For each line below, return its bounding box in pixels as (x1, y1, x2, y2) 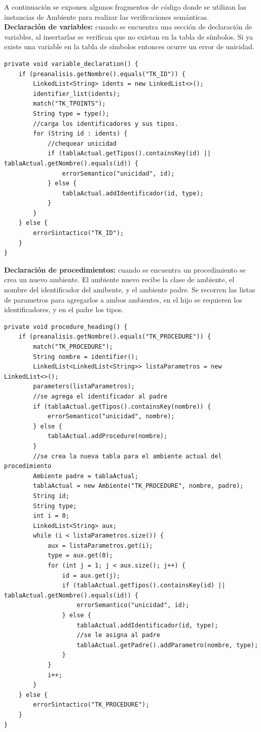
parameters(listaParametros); (33, 383, 135, 390)
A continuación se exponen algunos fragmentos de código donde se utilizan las (4, 2, 246, 12)
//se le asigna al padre (77, 631, 160, 639)
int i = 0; (33, 512, 69, 520)
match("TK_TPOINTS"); (33, 100, 106, 108)
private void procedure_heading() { (4, 323, 128, 330)
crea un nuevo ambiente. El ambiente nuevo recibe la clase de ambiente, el (4, 274, 235, 285)
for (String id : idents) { (33, 130, 128, 138)
